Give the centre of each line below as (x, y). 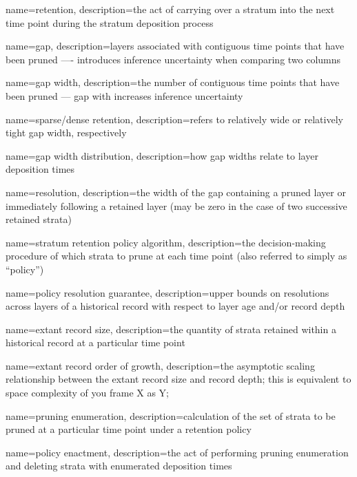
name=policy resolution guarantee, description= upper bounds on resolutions (167, 292)
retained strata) (39, 219)
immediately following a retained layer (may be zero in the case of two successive (176, 205)
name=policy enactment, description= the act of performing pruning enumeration (177, 452)
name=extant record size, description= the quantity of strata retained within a (171, 329)
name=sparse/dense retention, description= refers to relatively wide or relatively (174, 119)
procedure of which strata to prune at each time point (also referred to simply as (176, 256)
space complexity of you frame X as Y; (87, 393)
